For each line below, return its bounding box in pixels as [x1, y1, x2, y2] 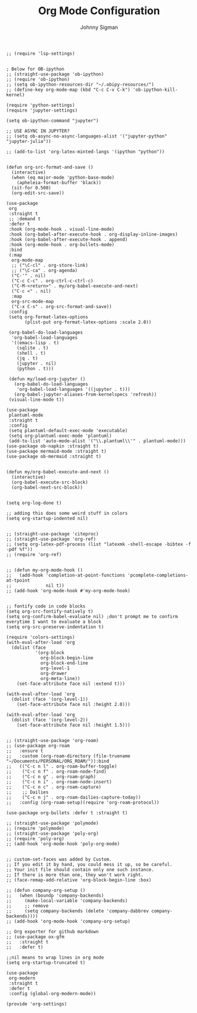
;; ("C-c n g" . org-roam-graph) [6, 773, 96, 780]
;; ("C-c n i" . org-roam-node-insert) [6, 779, 112, 785]
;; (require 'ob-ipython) [6, 76, 70, 82]
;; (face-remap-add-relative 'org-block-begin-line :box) [6, 877, 152, 883]
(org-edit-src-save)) [11, 190, 65, 196]
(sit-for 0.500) [11, 185, 51, 191]
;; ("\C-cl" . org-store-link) [11, 262, 88, 268]
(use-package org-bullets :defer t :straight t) [6, 810, 128, 816]
